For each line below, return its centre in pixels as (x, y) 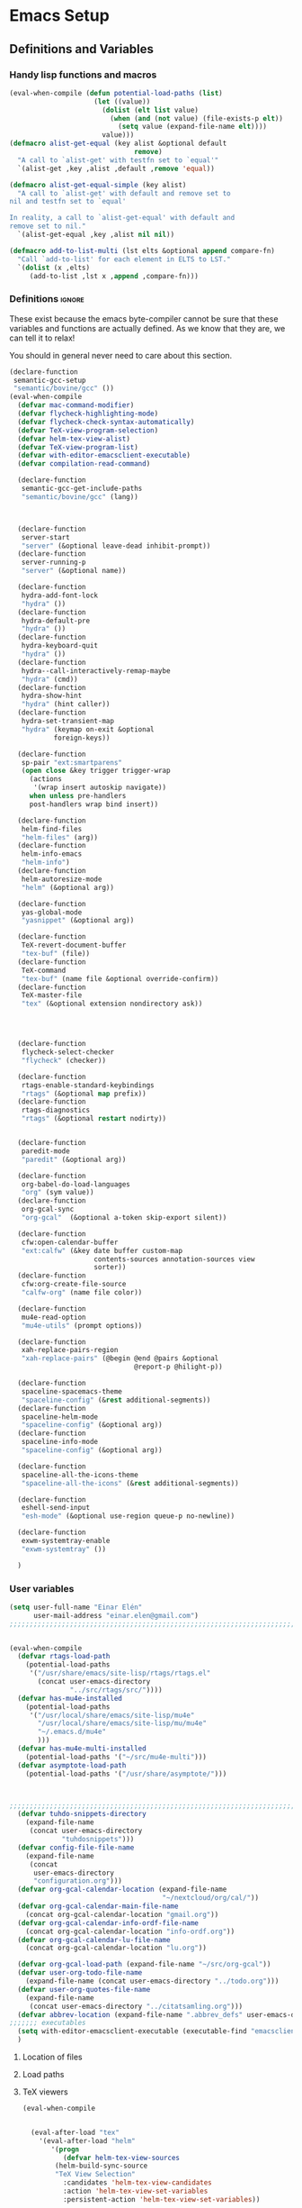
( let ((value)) (122, 101)
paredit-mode (45, 1151)
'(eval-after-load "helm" (88, 2140)
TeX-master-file (52, 995)
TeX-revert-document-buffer (74, 945)
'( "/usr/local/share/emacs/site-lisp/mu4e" (112, 1715)
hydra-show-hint (52, 696)
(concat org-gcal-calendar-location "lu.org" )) (116, 1948)
